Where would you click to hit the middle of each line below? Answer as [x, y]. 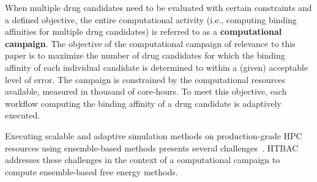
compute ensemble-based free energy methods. [91, 171]
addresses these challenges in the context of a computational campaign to [143, 160]
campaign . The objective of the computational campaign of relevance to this [150, 43]
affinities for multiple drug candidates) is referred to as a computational [144, 31]
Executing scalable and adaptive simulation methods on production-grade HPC [154, 135]
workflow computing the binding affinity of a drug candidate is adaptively [143, 103]
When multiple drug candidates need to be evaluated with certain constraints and [158, 7]
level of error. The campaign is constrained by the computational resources [145, 79]
